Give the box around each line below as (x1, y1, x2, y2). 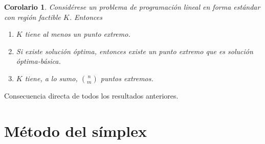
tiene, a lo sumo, (25, 73, 78, 83)
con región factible (4, 11, 61, 22)
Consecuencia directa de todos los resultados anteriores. (4, 90, 179, 101)
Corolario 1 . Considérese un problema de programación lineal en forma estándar (4, 2, 260, 12)
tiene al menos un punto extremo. (25, 29, 130, 39)
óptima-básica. (16, 56, 61, 66)
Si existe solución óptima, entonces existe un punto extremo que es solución (16, 45, 253, 56)
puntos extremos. (100, 73, 153, 83)
